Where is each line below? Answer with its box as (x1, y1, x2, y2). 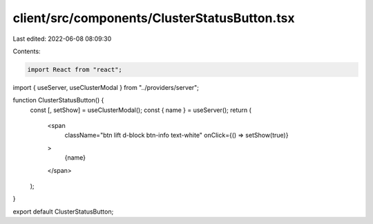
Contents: (12, 47, 41, 55)
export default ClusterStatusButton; (12, 207, 114, 216)
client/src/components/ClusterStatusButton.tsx (12, 10, 295, 26)
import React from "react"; (27, 66, 122, 73)
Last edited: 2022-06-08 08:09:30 (12, 35, 112, 43)
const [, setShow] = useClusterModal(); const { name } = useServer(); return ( (30, 106, 252, 114)
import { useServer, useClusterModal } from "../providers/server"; (12, 83, 200, 91)
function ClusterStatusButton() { (12, 96, 104, 104)
